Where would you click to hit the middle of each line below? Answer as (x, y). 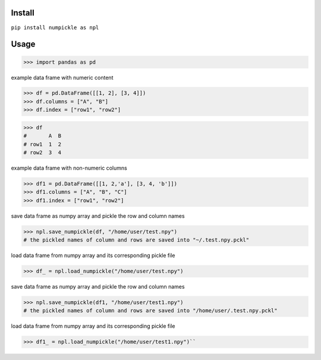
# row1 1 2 (43, 144)
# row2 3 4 (43, 153)
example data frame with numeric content (62, 77)
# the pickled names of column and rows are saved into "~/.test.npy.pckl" (136, 240)
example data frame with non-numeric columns (69, 168)
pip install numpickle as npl (55, 27)
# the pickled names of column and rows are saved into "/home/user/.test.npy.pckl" (150, 311)
